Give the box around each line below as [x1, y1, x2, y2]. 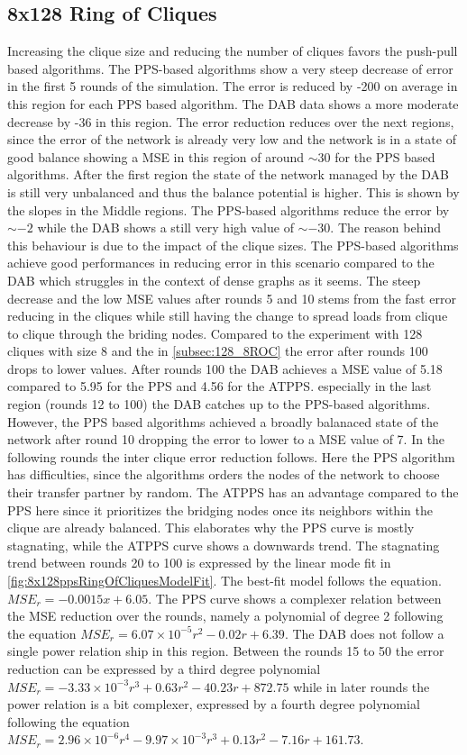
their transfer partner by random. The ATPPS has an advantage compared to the [7, 483, 459, 502]
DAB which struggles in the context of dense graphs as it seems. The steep [7, 270, 421, 289]
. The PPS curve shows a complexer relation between [148, 588, 442, 607]
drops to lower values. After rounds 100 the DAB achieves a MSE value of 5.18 [7, 359, 443, 377]
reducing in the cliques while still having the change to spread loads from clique [7, 306, 448, 325]
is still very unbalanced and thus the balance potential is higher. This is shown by [7, 182, 460, 201]
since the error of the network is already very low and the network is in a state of [7, 130, 456, 149]
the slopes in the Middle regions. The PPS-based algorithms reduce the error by [7, 200, 450, 219]
